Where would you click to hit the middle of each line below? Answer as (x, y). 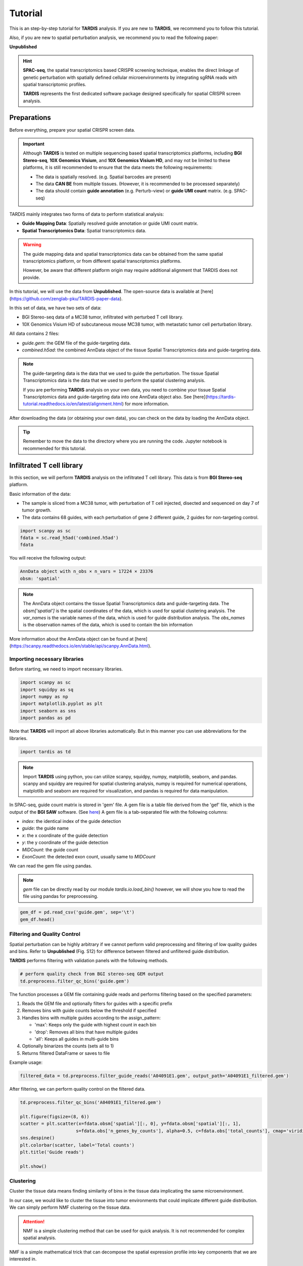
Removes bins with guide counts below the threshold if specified (89, 1011)
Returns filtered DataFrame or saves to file (66, 1053)
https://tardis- (221, 397)
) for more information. (145, 404)
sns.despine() (37, 1138)
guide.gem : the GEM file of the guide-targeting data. (77, 343)
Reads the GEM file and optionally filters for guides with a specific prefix (97, 1004)
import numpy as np (44, 697)
